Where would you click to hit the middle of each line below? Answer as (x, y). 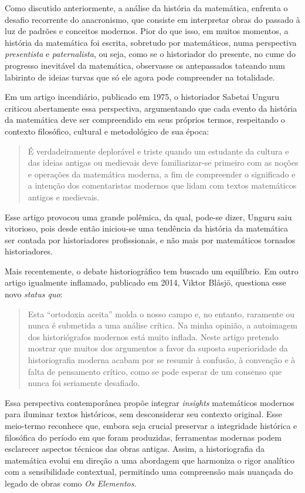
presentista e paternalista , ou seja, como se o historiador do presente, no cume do (150, 54)
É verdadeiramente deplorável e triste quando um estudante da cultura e (158, 151)
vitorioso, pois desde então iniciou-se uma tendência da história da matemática (147, 228)
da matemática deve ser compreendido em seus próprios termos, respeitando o (145, 120)
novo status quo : (34, 294)
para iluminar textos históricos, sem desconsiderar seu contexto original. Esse (143, 414)
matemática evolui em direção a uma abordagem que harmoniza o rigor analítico (150, 460)
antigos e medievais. (64, 197)
